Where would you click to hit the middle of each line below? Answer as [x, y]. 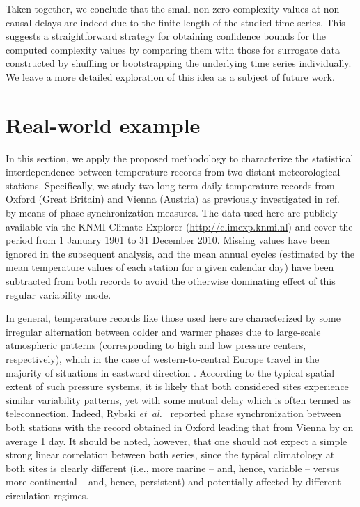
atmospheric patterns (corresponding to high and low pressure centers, [156, 345]
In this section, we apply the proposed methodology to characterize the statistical [180, 158]
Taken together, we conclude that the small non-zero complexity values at [163, 8]
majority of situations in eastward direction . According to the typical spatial [170, 372]
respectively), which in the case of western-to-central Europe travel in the [163, 359]
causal [19, 22]
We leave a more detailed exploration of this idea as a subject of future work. [170, 76]
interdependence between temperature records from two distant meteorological [173, 172]
